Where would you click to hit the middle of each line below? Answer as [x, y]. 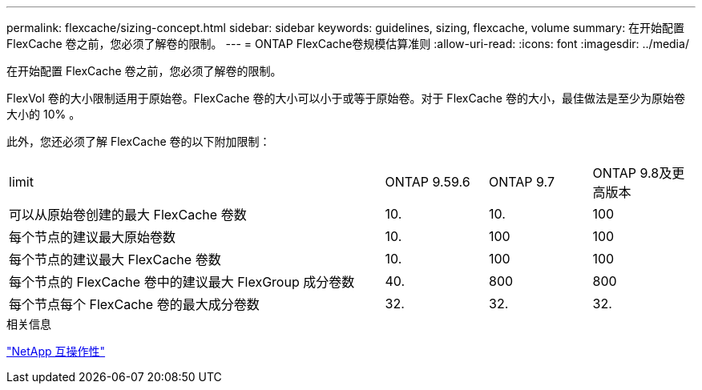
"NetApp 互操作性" [56, 351]
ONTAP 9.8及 [632, 173]
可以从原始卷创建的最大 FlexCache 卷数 [128, 215]
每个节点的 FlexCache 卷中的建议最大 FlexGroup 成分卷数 [182, 282]
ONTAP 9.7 [522, 182]
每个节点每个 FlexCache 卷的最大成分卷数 [134, 304]
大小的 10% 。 [44, 114]
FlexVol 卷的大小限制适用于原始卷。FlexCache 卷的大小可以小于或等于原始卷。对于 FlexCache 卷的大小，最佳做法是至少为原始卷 [346, 98]
